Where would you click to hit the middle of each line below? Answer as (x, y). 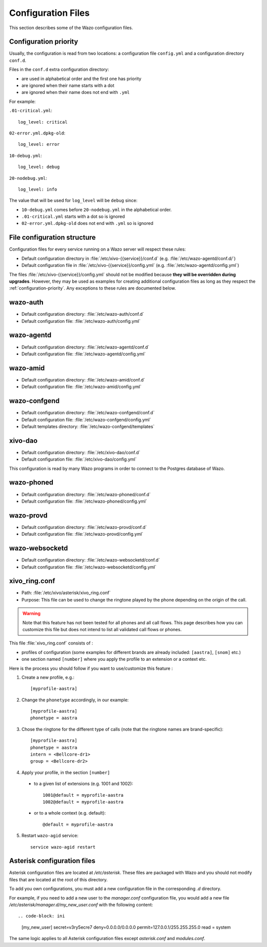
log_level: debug (39, 167)
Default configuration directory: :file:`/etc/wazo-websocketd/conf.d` (91, 560)
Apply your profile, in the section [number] (66, 772)
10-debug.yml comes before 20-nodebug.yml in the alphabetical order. (97, 210)
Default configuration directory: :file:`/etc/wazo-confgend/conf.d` (88, 413)
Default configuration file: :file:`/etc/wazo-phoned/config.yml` (84, 501)
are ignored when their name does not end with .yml (76, 92)
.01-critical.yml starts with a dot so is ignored (73, 216)
